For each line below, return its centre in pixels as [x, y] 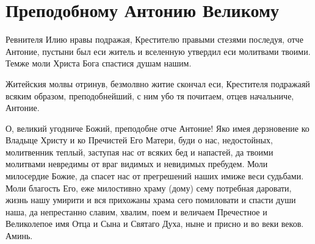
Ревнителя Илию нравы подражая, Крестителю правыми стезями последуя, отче [154, 39]
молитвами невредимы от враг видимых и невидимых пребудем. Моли [137, 164]
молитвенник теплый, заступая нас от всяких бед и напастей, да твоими [139, 152]
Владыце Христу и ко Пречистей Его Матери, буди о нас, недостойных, [139, 140]
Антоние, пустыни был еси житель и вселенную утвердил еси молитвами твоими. [158, 51]
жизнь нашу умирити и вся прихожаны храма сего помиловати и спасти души [151, 200]
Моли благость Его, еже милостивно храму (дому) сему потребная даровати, [149, 188]
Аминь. [19, 236]
